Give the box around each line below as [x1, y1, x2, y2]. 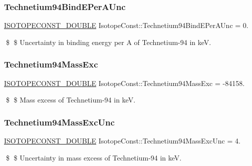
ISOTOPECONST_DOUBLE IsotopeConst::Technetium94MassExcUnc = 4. [4, 135, 240, 146]
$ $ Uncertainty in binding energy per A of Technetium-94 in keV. [6, 36, 211, 47]
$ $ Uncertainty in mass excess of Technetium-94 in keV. [6, 152, 182, 162]
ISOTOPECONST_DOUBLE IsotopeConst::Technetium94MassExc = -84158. [4, 77, 245, 88]
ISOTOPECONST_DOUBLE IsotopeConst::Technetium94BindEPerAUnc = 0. [4, 20, 248, 30]
